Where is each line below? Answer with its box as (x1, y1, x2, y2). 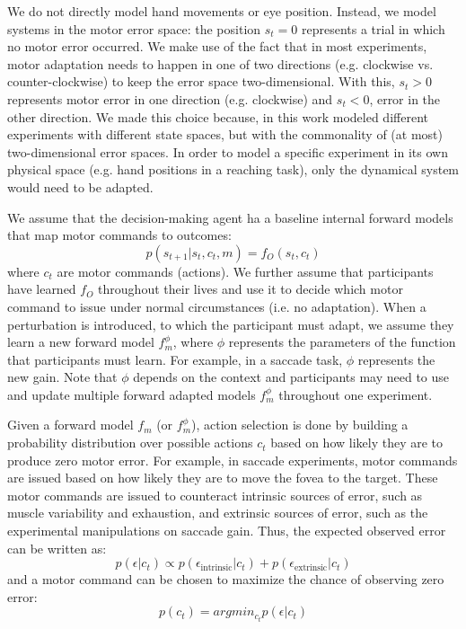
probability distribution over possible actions (7, 433, 253, 452)
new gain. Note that (7, 368, 118, 386)
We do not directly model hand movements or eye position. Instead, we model (7, 2, 436, 20)
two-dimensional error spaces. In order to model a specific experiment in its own (7, 142, 448, 161)
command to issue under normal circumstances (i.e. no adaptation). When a (7, 297, 426, 315)
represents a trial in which (301, 19, 445, 38)
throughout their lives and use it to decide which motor (98, 279, 403, 298)
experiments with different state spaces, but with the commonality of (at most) (7, 125, 443, 144)
